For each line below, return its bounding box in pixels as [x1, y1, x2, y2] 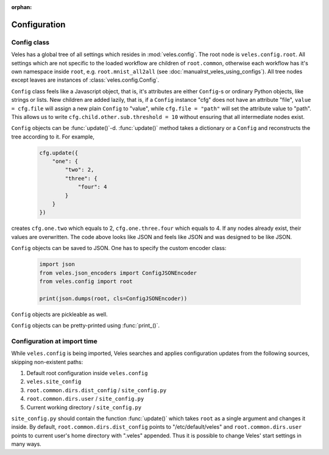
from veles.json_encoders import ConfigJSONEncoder [39, 269, 197, 276]
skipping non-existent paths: [11, 358, 83, 365]
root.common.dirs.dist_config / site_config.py [26, 386, 167, 393]
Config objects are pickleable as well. [11, 310, 108, 318]
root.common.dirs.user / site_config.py [26, 395, 144, 403]
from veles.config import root [39, 278, 133, 285]
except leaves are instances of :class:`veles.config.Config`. [11, 76, 160, 84]
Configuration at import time [11, 337, 97, 345]
